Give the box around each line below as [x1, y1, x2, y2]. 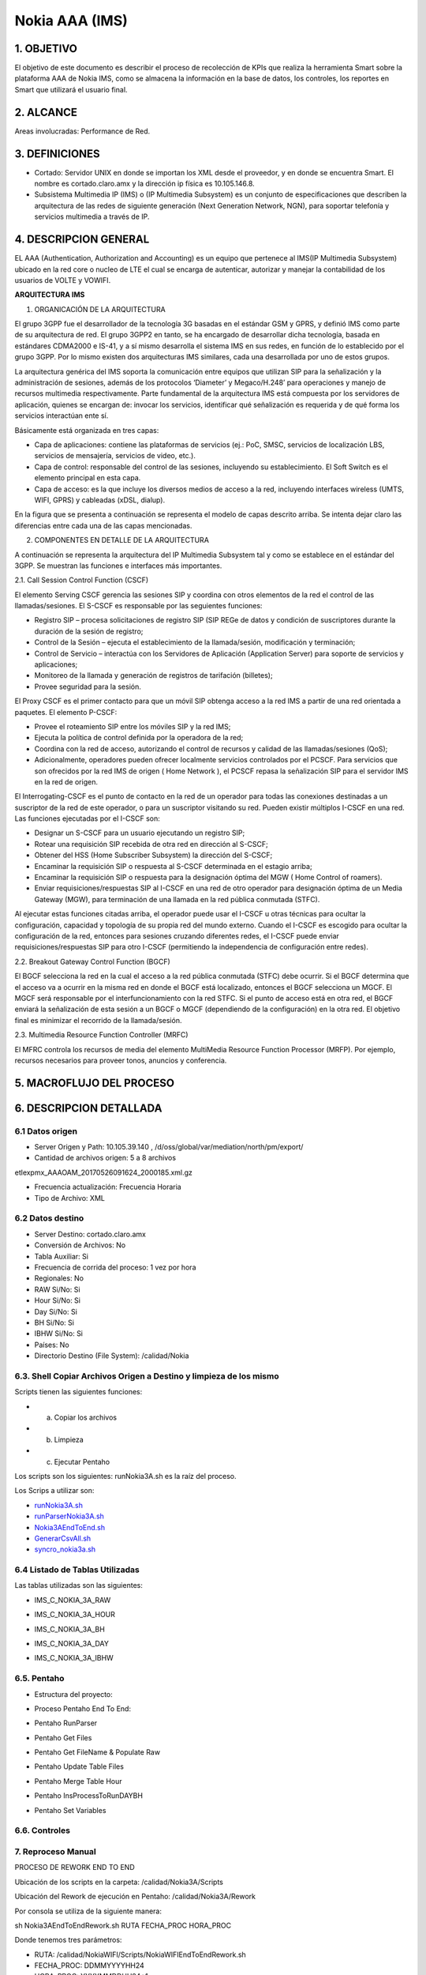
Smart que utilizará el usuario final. [14, 85, 128, 94]
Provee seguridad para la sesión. [34, 682, 141, 691]
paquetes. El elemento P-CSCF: [14, 707, 118, 717]
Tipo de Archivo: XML [34, 1193, 106, 1202]
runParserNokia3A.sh [34, 1511, 104, 1521]
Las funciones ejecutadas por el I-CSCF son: [14, 814, 161, 823]
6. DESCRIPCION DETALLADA [14, 1101, 163, 1115]
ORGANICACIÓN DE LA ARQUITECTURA [34, 304, 166, 314]
